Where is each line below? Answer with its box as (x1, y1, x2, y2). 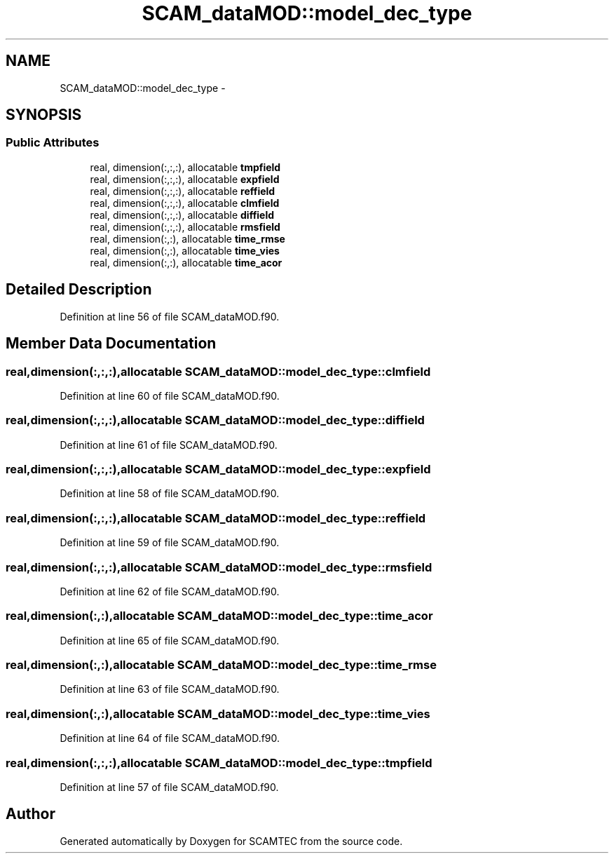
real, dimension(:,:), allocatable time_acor (90, 256, 282, 269)
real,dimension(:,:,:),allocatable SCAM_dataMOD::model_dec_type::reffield (6, 510, 426, 525)
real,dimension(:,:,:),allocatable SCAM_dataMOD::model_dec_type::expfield (6, 462, 431, 476)
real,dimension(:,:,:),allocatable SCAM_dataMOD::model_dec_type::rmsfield (6, 560, 432, 574)
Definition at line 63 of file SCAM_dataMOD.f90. (60, 683, 280, 696)
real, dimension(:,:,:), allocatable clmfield (90, 196, 280, 209)
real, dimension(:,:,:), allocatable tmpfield (90, 161, 281, 173)
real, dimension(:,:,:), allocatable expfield (90, 173, 280, 185)
